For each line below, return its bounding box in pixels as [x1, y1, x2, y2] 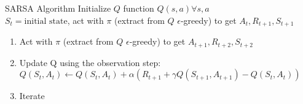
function [123, 2, 154, 14]
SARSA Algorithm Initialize [5, 2, 111, 14]
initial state [24, 17, 68, 26]
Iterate [19, 89, 45, 102]
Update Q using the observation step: [19, 56, 161, 69]
